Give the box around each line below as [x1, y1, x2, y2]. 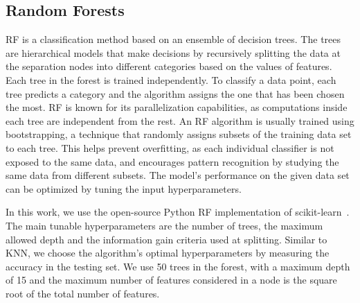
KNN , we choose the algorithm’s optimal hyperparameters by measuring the [6, 245, 330, 260]
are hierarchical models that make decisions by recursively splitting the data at [6, 45, 341, 60]
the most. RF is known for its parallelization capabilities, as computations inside [6, 100, 348, 114]
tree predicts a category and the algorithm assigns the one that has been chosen [6, 86, 345, 101]
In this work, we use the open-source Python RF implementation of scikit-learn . [6, 205, 350, 219]
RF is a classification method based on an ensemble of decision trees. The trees [6, 32, 341, 46]
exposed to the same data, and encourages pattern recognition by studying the [6, 154, 339, 168]
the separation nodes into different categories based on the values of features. [6, 59, 332, 73]
